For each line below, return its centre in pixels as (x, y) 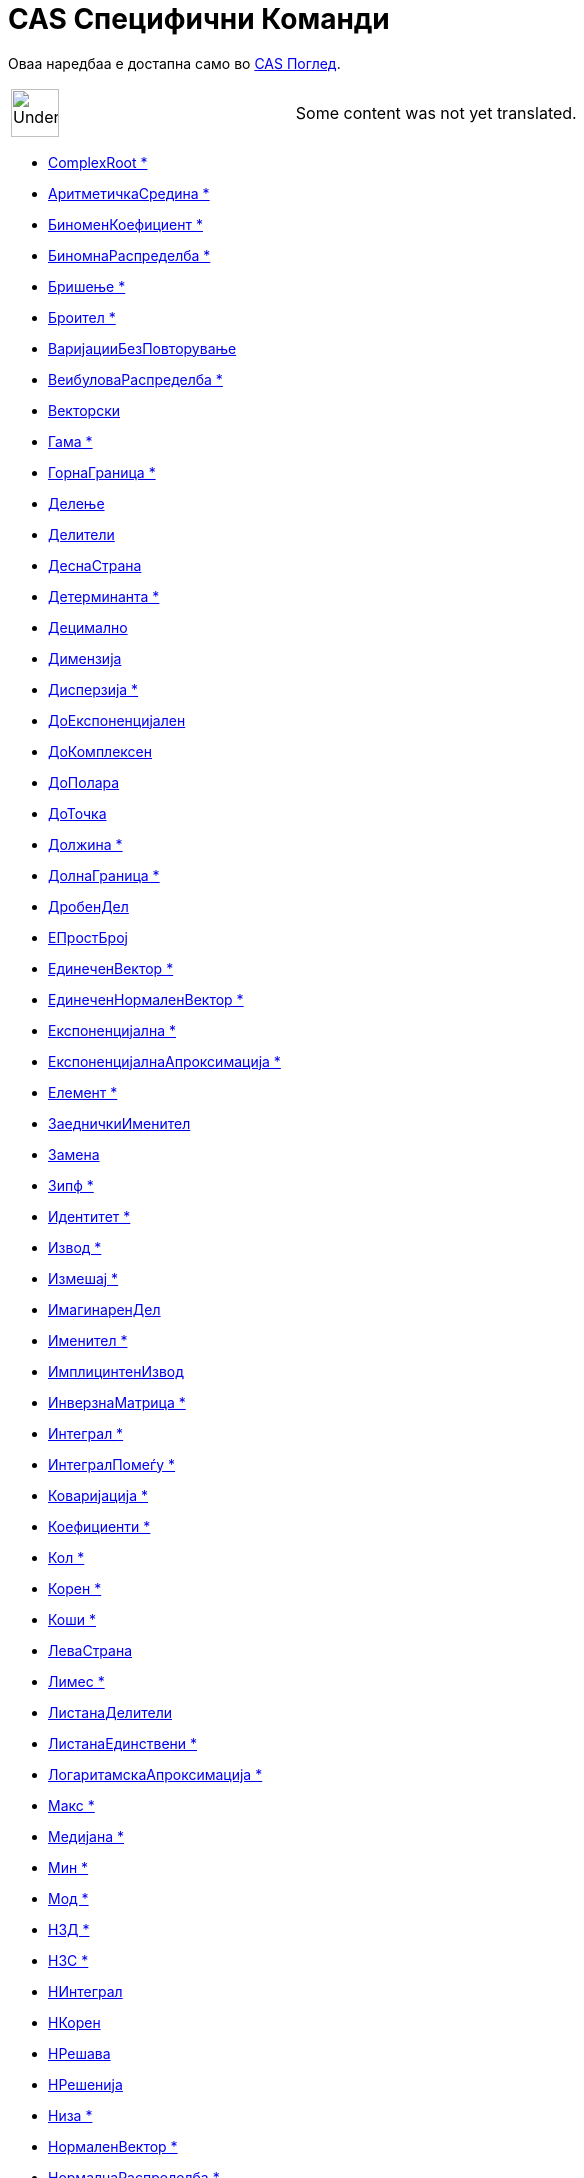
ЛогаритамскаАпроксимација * (155, 1774)
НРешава (79, 2053)
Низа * (70, 2115)
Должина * (85, 844)
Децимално (88, 627)
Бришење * (87, 286)
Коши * (72, 1619)
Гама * (70, 441)
